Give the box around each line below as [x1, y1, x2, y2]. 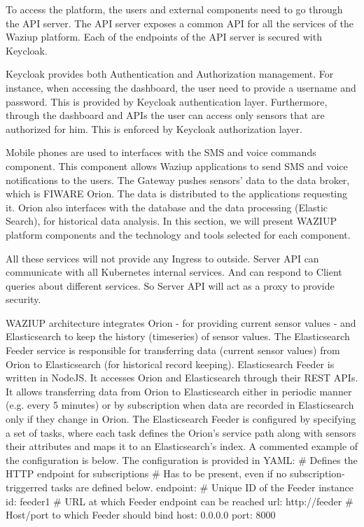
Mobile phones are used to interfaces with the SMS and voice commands [6, 145, 316, 160]
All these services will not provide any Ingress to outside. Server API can [6, 251, 319, 265]
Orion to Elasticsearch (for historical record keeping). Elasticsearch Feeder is [6, 356, 335, 371]
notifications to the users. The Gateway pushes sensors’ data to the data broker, [6, 172, 350, 187]
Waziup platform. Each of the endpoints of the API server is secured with [6, 29, 322, 44]
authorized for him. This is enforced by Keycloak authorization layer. [6, 121, 302, 136]
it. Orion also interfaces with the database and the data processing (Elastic [6, 199, 328, 214]
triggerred [6, 480, 48, 494]
